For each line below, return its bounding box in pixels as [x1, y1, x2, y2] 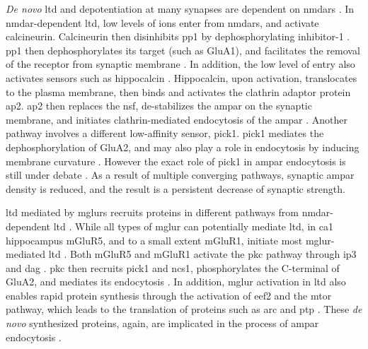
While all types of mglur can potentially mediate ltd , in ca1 [75, 218, 333, 233]
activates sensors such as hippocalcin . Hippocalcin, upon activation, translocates [6, 70, 357, 85]
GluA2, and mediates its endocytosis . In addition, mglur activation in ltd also [6, 274, 346, 289]
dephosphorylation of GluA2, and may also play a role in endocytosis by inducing [6, 139, 360, 154]
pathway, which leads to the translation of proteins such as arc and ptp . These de [6, 302, 362, 317]
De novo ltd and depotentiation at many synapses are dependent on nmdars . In [6, 1, 355, 16]
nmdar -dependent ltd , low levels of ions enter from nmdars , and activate [6, 15, 319, 30]
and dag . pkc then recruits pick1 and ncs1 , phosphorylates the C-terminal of [6, 260, 340, 275]
